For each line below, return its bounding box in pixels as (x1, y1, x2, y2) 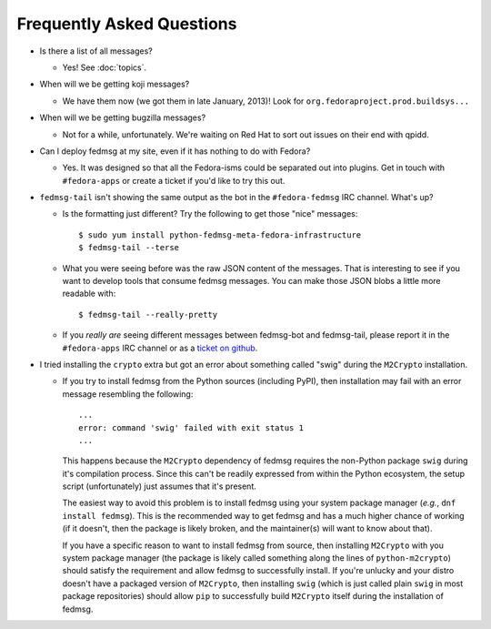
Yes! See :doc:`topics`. (62, 62, 147, 73)
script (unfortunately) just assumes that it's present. (62, 481, 256, 492)
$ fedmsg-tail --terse (78, 242, 180, 253)
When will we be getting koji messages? (39, 78, 190, 90)
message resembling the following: (62, 388, 194, 400)
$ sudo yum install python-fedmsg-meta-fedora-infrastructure (78, 229, 362, 240)
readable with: (62, 288, 116, 299)
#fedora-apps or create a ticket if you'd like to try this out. (62, 175, 286, 186)
